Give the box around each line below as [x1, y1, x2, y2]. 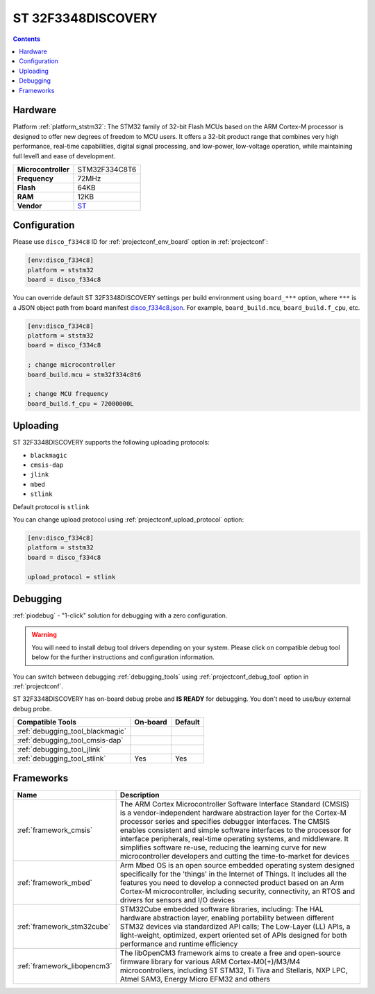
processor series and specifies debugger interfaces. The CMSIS [119, 816, 331, 826]
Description [119, 790, 160, 800]
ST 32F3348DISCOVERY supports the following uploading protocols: [12, 438, 210, 447]
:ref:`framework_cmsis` [17, 825, 93, 835]
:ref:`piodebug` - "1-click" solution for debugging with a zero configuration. [12, 611, 228, 620]
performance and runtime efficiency [119, 938, 238, 948]
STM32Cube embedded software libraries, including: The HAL [119, 904, 324, 913]
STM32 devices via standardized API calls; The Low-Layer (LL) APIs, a [119, 921, 351, 931]
